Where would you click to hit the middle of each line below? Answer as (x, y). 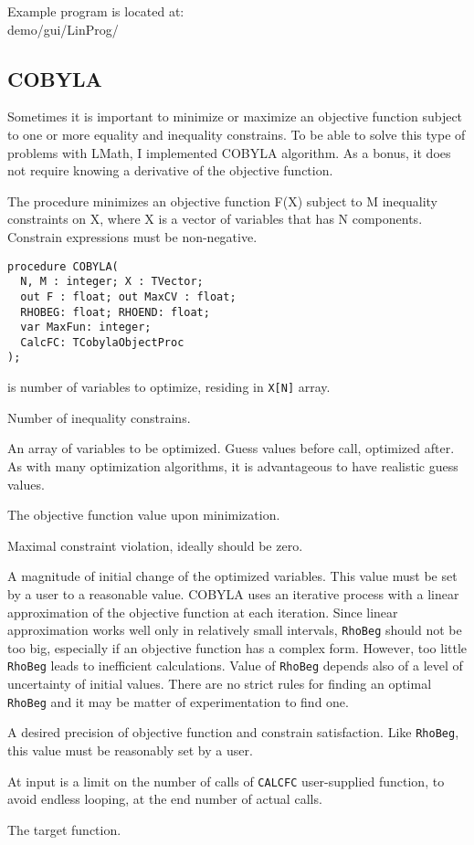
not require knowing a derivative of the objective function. (170, 170)
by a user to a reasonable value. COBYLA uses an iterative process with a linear (233, 593)
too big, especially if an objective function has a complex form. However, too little (237, 647)
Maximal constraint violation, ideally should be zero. (155, 545)
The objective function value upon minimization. (144, 515)
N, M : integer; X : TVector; (112, 282)
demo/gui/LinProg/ (63, 29)
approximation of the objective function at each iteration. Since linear (203, 612)
